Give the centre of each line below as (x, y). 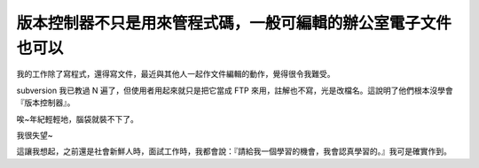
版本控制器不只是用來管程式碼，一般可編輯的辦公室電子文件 (234, 23)
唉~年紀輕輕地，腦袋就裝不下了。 (78, 118)
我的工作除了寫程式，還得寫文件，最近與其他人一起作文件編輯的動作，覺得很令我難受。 (176, 74)
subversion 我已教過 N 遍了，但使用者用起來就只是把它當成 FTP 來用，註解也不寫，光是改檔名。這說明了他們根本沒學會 (235, 90)
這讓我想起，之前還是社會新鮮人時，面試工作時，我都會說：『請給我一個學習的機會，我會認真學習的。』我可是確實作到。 (234, 151)
